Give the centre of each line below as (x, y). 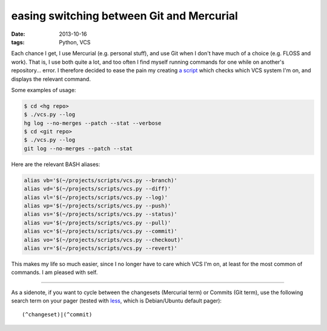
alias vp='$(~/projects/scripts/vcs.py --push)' (97, 206)
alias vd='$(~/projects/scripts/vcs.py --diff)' (97, 189)
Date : (18, 34)
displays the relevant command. (51, 79)
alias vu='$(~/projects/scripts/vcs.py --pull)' (97, 222)
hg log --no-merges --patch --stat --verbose (93, 123)
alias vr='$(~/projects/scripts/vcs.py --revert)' (101, 248)
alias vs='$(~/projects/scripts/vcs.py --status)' (101, 214)
